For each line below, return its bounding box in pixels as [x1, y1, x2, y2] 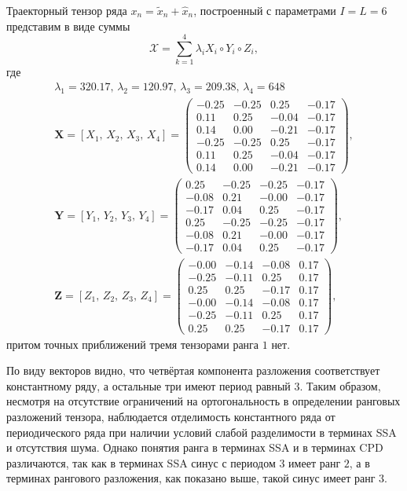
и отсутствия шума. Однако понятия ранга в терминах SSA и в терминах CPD [6, 439, 383, 456]
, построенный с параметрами [193, 2, 336, 18]
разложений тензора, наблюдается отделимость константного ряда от [6, 408, 335, 424]
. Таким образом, [299, 377, 381, 394]
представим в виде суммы [6, 17, 130, 34]
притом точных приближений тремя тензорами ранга [6, 335, 259, 352]
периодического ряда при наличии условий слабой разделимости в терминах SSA [6, 423, 397, 440]
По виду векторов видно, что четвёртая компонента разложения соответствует [6, 362, 380, 379]
